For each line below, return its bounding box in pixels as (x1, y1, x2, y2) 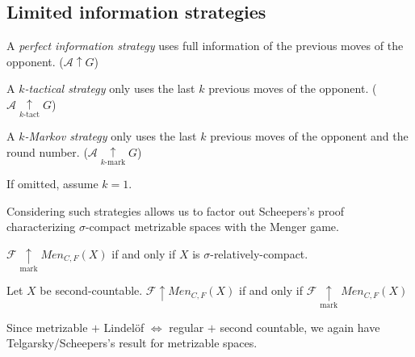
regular (169, 318, 204, 335)
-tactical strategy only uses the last (24, 80, 195, 97)
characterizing (6, 218, 76, 235)
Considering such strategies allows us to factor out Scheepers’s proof (6, 202, 345, 219)
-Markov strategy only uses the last (24, 128, 197, 145)
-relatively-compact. (210, 245, 308, 262)
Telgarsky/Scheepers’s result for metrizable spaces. (6, 334, 258, 351)
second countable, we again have (220, 318, 380, 335)
